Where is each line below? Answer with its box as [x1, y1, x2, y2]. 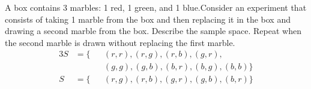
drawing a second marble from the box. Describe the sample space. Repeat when [5, 24, 301, 37]
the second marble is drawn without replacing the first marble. [5, 36, 235, 48]
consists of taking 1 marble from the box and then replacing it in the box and [5, 13, 291, 25]
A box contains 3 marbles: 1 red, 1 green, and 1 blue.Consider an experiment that [5, 1, 307, 13]
